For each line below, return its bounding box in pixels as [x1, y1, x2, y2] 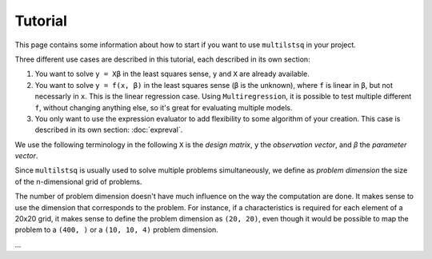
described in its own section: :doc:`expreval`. [34, 125, 183, 135]
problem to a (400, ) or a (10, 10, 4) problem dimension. [14, 225, 219, 235]
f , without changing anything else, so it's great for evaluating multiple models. [34, 102, 293, 112]
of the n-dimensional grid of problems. [14, 177, 142, 186]
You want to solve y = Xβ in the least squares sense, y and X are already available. [34, 69, 310, 79]
